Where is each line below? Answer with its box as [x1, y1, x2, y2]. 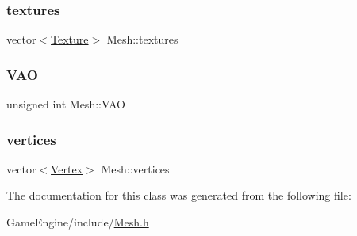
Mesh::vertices [101, 160, 170, 177]
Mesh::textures [106, 31, 178, 48]
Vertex [51, 160, 83, 177]
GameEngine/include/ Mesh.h [6, 214, 149, 230]
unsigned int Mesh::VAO [6, 96, 125, 112]
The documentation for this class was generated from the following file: [6, 187, 351, 204]
